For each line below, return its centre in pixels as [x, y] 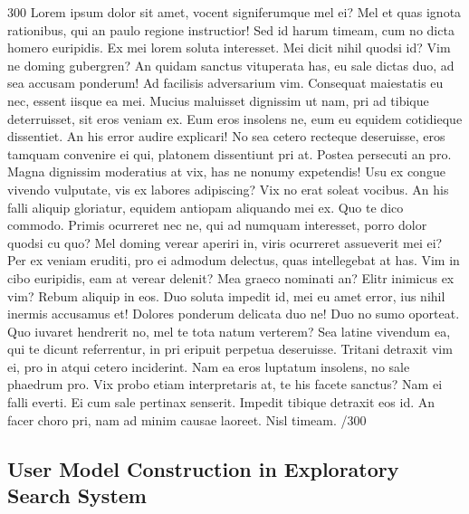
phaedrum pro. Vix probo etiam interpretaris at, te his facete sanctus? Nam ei [225, 384]
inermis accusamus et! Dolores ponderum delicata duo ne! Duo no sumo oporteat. [234, 314]
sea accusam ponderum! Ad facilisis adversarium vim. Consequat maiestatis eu [225, 83]
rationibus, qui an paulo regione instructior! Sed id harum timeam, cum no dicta [231, 29]
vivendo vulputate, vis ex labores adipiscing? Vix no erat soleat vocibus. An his [228, 189]
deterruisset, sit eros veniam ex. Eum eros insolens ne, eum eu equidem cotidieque [235, 118]
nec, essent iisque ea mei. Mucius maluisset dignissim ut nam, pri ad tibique [218, 100]
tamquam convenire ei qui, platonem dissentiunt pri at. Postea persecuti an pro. [230, 153]
